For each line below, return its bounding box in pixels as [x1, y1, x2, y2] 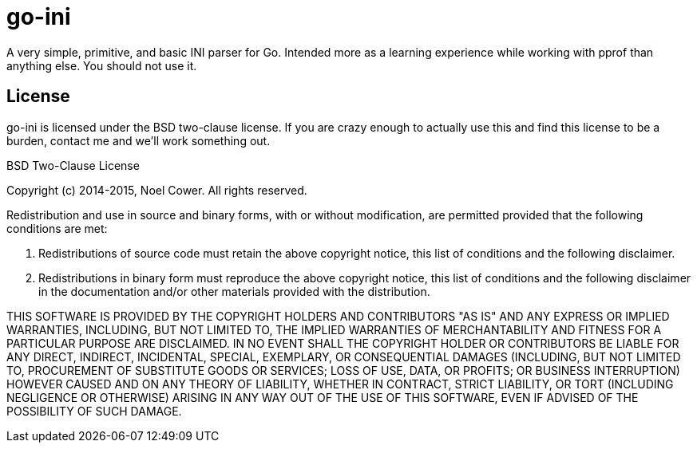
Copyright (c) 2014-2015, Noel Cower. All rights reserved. [6, 183, 307, 197]
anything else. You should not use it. [6, 58, 197, 73]
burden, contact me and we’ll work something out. [6, 133, 271, 148]
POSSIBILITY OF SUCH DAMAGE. [6, 404, 182, 418]
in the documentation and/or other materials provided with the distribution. [38, 284, 430, 298]
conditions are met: [6, 221, 108, 235]
